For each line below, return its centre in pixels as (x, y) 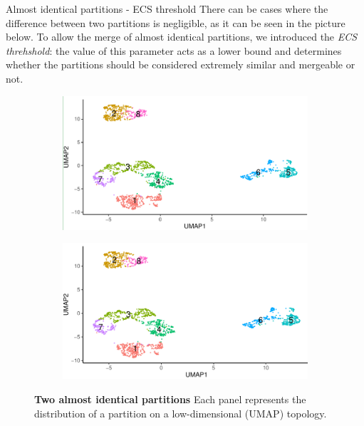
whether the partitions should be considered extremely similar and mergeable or (181, 64)
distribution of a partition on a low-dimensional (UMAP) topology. (181, 413)
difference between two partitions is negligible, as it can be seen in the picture (176, 22)
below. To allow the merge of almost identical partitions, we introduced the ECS (182, 37)
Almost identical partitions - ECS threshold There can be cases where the (167, 9)
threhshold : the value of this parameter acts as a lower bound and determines (174, 50)
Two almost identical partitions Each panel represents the (170, 399)
